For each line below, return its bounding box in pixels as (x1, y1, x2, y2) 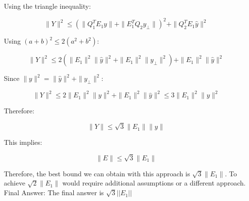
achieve (4, 178, 25, 188)
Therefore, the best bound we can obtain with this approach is (4, 168, 190, 178)
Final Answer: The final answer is (4, 187, 104, 198)
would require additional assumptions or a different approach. (62, 178, 246, 188)
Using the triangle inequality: (4, 1, 91, 11)
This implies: (4, 137, 42, 147)
